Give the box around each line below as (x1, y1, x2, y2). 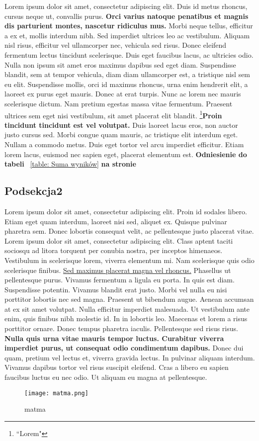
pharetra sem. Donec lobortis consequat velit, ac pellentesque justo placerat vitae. (4, 226, 254, 236)
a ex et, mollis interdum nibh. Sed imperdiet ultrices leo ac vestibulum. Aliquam (4, 30, 250, 40)
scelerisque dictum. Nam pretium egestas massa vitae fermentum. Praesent (4, 98, 233, 108)
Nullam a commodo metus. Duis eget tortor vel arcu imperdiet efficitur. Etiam (4, 139, 244, 149)
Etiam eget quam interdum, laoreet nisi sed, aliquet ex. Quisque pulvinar (4, 216, 227, 226)
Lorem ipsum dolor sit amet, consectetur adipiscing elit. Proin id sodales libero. (4, 206, 247, 216)
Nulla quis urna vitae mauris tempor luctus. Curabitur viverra (4, 333, 224, 343)
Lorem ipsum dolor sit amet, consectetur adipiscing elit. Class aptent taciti (4, 235, 233, 246)
